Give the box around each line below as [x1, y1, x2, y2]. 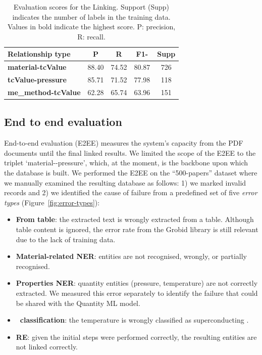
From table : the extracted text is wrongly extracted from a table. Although [16, 214, 254, 225]
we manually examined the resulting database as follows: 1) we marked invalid [4, 177, 246, 188]
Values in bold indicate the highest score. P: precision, [7, 21, 176, 32]
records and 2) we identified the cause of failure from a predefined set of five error [4, 187, 257, 198]
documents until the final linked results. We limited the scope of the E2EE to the [4, 147, 256, 158]
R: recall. [77, 31, 106, 41]
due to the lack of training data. [16, 234, 116, 244]
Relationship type [8, 49, 71, 59]
